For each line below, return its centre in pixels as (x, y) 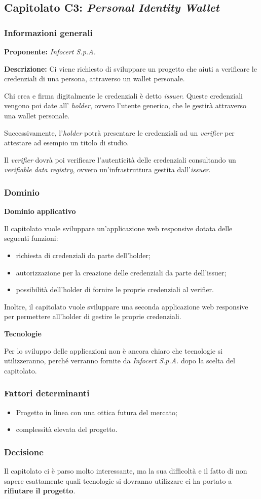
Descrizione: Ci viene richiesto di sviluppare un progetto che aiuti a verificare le (130, 68)
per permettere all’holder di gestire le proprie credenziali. (93, 316)
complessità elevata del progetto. (67, 429)
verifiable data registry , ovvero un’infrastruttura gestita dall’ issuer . (107, 169)
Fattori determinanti (47, 393)
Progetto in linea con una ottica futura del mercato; (97, 412)
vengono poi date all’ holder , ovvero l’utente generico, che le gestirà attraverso (125, 105)
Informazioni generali (48, 32)
